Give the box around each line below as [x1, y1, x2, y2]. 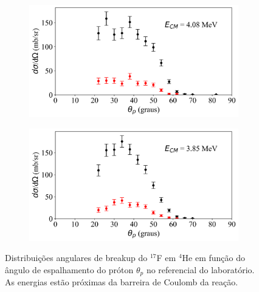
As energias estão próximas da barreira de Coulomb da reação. [5, 276, 238, 288]
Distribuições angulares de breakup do [5, 251, 148, 264]
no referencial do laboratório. [146, 263, 255, 276]
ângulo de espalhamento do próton [5, 263, 134, 276]
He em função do [182, 251, 246, 264]
